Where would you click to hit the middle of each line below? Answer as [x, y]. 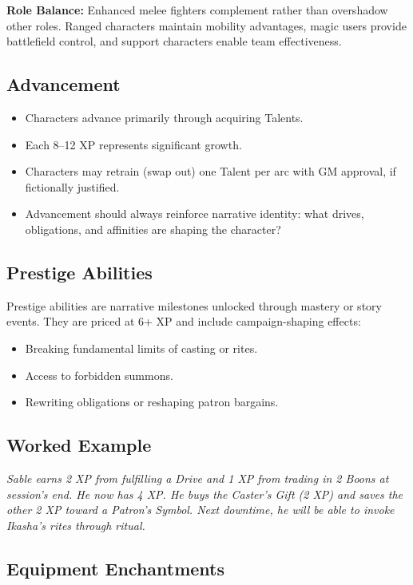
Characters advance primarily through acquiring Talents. [164, 117]
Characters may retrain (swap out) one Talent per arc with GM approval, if [210, 171]
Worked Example [79, 445]
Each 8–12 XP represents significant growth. [133, 144]
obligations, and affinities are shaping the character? [153, 229]
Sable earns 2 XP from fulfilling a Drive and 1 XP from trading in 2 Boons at [198, 478]
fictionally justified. [72, 186]
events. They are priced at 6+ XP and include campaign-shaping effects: [184, 321]
